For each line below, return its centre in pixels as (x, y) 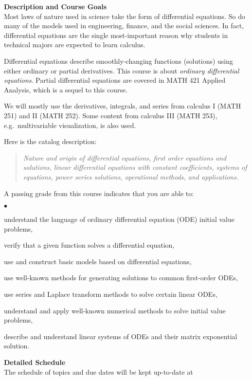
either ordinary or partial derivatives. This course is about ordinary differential (122, 70)
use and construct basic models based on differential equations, (98, 261)
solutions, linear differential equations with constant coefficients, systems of (135, 167)
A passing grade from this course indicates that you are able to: (99, 193)
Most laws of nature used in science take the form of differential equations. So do (125, 16)
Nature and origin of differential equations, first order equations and (125, 157)
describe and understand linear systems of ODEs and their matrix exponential (121, 336)
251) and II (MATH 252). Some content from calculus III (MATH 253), (111, 115)
